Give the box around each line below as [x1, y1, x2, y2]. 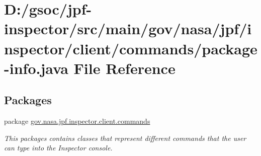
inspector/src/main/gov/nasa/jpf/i [4, 18, 252, 39]
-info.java [4, 57, 68, 78]
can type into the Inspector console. [4, 142, 113, 153]
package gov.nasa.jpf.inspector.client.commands [4, 116, 150, 126]
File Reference [73, 57, 176, 78]
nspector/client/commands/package [4, 38, 257, 58]
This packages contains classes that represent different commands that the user [4, 132, 246, 143]
